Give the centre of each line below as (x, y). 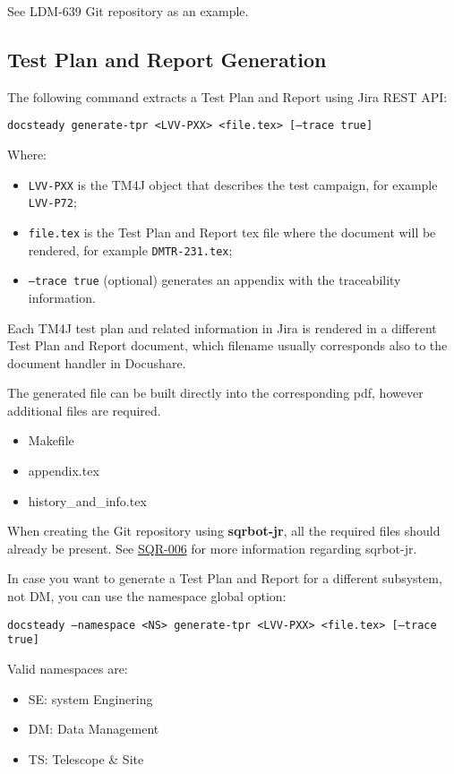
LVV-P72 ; (52, 202)
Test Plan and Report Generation (167, 59)
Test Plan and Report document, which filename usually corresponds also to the (227, 345)
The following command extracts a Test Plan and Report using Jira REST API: (227, 96)
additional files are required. (84, 410)
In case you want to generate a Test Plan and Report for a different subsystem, (225, 578)
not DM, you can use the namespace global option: (147, 596)
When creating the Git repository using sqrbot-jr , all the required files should (224, 531)
